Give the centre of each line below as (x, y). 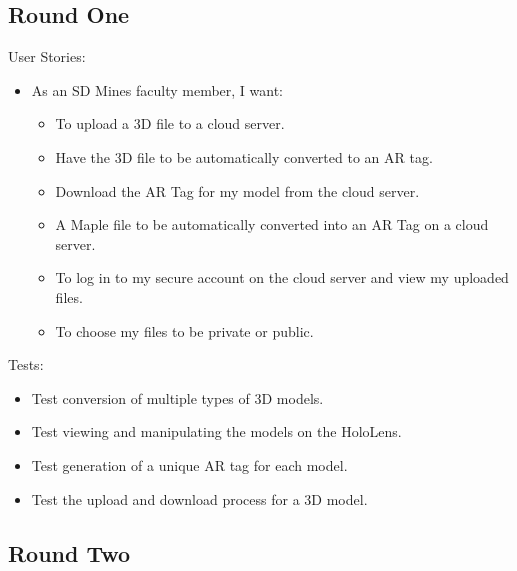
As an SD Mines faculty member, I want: (157, 89)
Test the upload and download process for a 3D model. (199, 498)
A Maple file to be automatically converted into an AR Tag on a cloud (272, 224)
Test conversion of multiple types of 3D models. (177, 397)
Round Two (69, 552)
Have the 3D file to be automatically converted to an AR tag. (244, 156)
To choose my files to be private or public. (184, 330)
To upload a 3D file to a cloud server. (170, 123)
